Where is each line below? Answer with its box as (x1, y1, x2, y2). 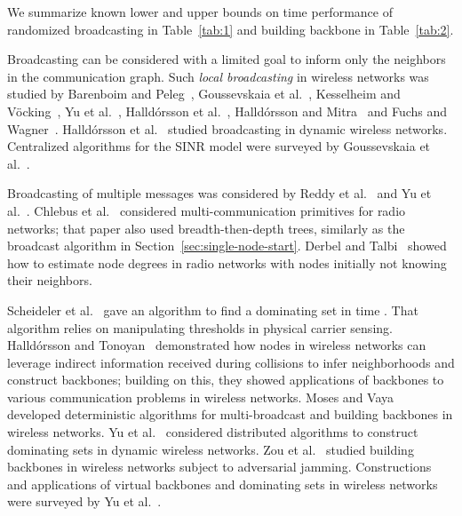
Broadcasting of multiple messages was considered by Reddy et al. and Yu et (7, 184, 432, 202)
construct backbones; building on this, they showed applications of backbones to (7, 370, 444, 389)
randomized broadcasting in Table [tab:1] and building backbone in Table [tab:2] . (7, 20, 454, 38)
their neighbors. (7, 271, 92, 290)
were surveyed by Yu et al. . (7, 492, 162, 511)
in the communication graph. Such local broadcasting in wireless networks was (7, 67, 429, 85)
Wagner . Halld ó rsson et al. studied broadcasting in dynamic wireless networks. (7, 119, 448, 138)
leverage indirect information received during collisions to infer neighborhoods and (7, 353, 455, 371)
